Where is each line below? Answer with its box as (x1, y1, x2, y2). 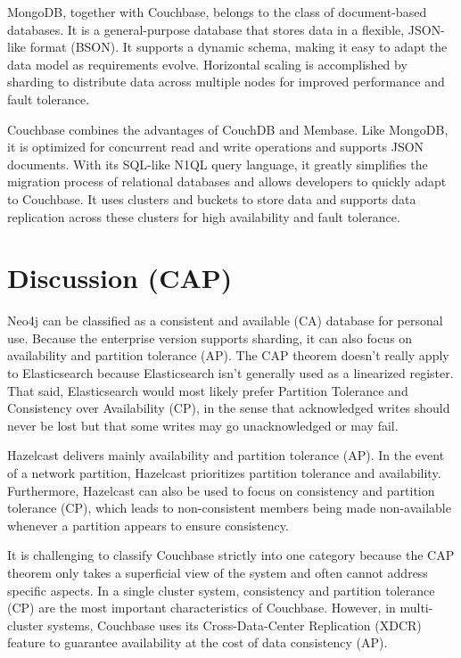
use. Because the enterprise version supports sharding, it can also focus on (7, 328, 413, 347)
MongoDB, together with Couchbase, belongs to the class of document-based (7, 3, 427, 21)
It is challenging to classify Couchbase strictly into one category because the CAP (7, 546, 455, 564)
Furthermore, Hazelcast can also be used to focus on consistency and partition (7, 481, 435, 499)
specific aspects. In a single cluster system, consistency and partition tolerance (7, 580, 435, 599)
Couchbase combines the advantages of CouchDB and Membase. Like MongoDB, (7, 119, 449, 138)
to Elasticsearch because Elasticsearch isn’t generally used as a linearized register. (7, 364, 454, 382)
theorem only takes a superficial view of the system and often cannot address (7, 563, 428, 581)
